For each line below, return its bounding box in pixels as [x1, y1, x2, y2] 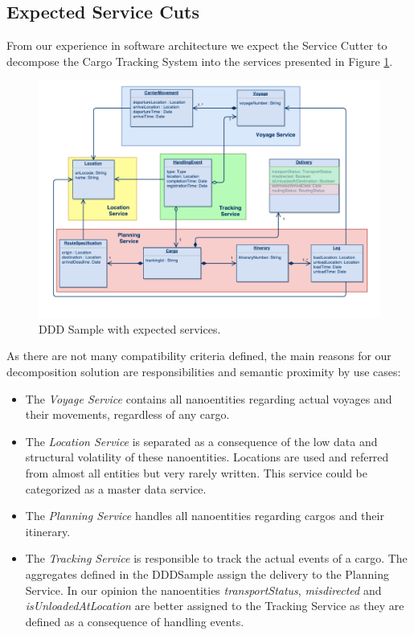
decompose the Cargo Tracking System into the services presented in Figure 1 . [6, 52, 393, 69]
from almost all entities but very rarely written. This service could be [25, 464, 367, 481]
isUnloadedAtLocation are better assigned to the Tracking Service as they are [25, 597, 404, 614]
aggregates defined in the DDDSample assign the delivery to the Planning [25, 565, 390, 582]
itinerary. [25, 522, 71, 539]
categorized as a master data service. [25, 480, 207, 497]
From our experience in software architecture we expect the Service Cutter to [6, 37, 387, 54]
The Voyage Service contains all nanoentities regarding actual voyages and [25, 390, 392, 407]
